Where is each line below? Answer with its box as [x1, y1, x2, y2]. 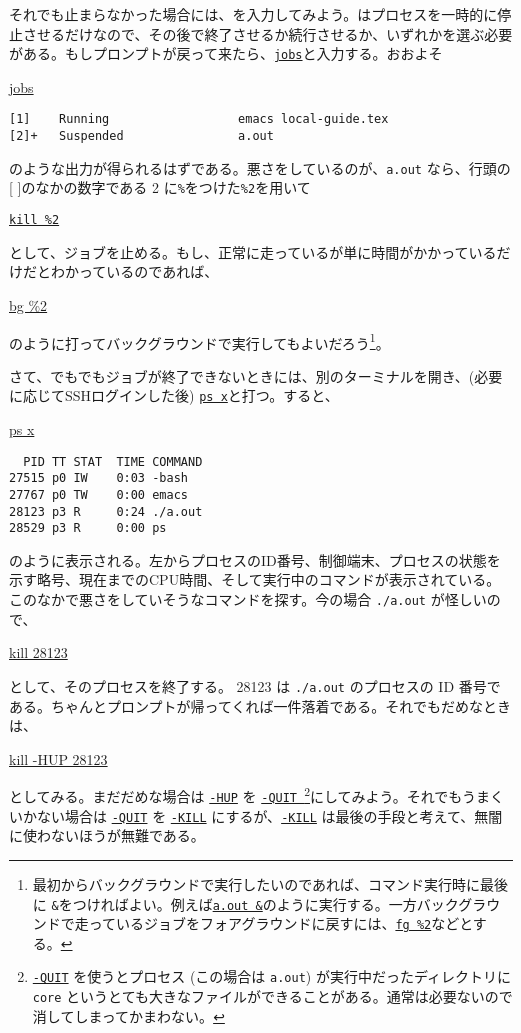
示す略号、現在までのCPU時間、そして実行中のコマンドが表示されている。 [9, 569, 501, 590]
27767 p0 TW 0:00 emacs [9, 487, 188, 502]
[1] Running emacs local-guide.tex [9, 112, 389, 127]
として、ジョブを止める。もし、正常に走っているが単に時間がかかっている [9, 241, 497, 262]
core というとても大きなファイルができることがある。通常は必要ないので [32, 986, 513, 1007]
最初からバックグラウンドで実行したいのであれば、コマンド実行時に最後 [32, 873, 509, 894]
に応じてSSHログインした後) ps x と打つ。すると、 [9, 385, 339, 406]
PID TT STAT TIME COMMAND [23, 454, 203, 469]
